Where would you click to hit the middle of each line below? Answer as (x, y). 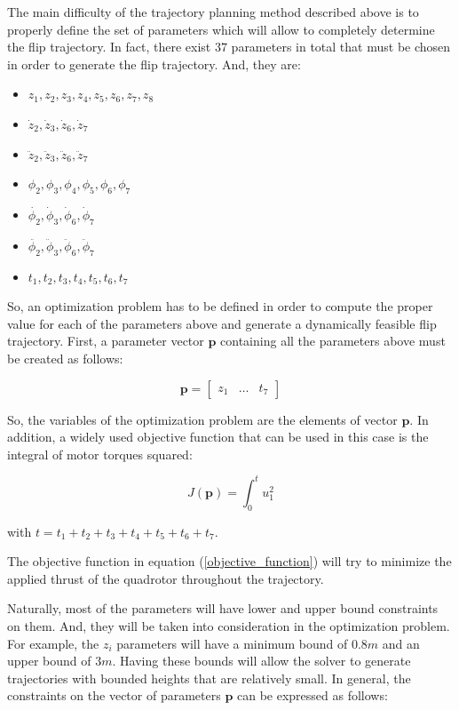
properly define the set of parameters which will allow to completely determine (221, 29)
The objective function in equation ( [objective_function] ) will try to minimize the (229, 561)
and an (401, 643)
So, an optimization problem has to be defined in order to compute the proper (220, 306)
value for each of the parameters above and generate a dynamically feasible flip (222, 323)
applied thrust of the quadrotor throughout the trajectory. (166, 578)
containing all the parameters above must (333, 341)
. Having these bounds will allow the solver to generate (261, 661)
